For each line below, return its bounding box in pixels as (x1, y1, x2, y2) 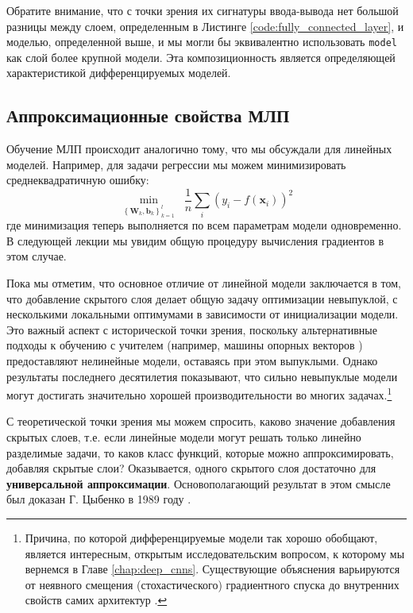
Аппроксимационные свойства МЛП (6, 103, 290, 128)
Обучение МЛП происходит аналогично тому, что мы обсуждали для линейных (6, 141, 392, 157)
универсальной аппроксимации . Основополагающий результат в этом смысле (6, 475, 391, 492)
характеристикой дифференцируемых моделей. (6, 64, 231, 81)
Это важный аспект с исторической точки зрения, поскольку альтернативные (6, 321, 377, 337)
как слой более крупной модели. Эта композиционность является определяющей (6, 48, 396, 65)
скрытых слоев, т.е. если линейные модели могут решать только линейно (6, 429, 361, 445)
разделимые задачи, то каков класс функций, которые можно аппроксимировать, (6, 444, 394, 461)
